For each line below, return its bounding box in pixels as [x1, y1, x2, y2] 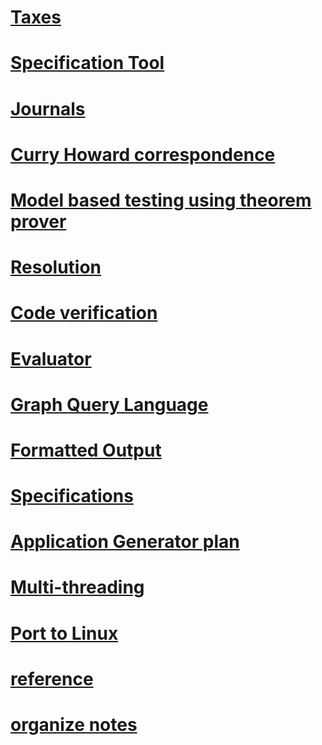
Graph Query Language [10, 393, 209, 416]
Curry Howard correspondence [10, 143, 276, 166]
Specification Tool [10, 52, 165, 75]
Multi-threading [10, 576, 145, 599]
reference [10, 667, 94, 690]
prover [10, 210, 67, 233]
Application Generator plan [10, 531, 240, 553]
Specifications [10, 485, 134, 508]
